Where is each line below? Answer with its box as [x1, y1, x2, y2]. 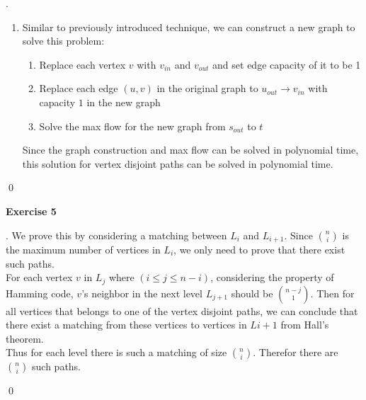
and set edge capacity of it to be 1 [212, 57, 361, 72]
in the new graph [86, 94, 161, 109]
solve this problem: [22, 33, 105, 48]
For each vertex [6, 270, 73, 285]
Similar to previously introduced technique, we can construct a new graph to [22, 19, 355, 34]
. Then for [310, 285, 355, 300]
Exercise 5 [6, 203, 57, 218]
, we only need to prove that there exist [173, 241, 345, 256]
